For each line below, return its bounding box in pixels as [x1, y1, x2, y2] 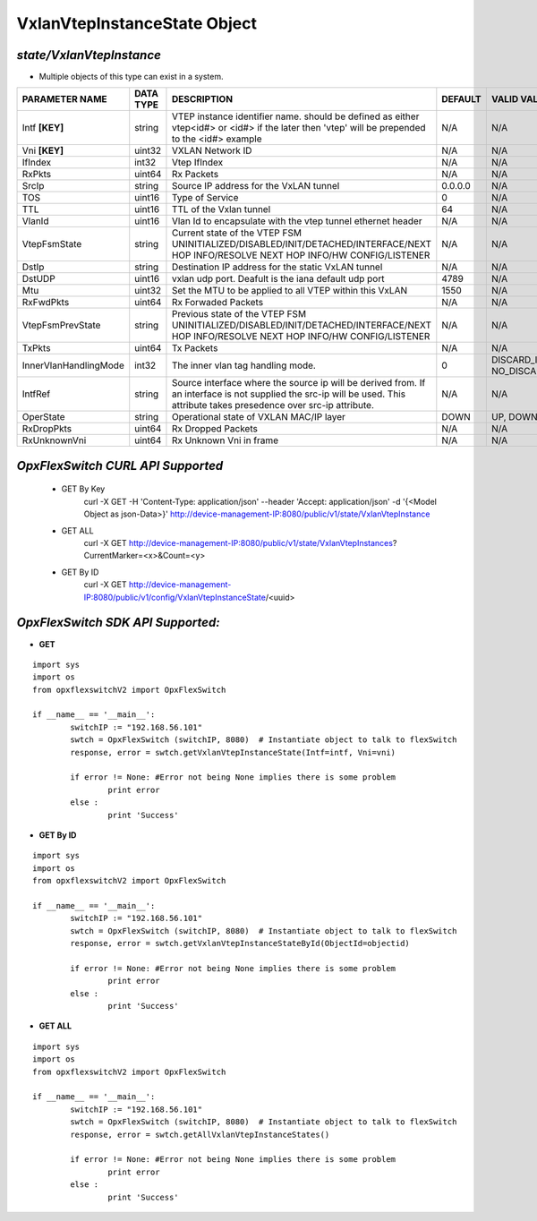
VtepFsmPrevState [21, 319, 101, 331]
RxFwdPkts [21, 296, 70, 309]
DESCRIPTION [171, 93, 233, 106]
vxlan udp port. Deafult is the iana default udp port [171, 273, 385, 286]
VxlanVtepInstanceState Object [16, 13, 257, 33]
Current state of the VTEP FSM [171, 226, 302, 239]
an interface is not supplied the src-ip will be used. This [171, 388, 406, 400]
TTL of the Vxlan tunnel [171, 203, 271, 216]
